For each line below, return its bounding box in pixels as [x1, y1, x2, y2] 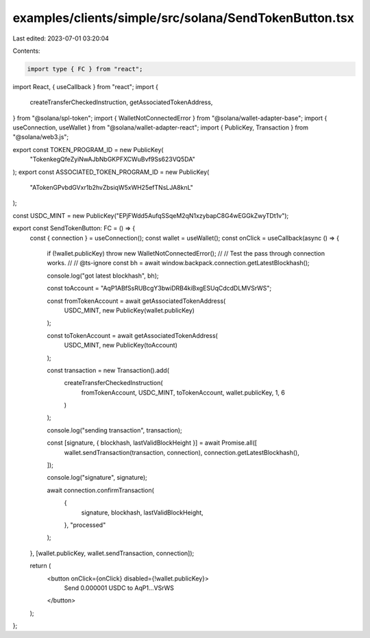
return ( [29, 562, 51, 570]
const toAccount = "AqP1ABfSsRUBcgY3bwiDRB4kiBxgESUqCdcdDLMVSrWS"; [47, 284, 272, 293]
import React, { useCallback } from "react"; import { [12, 82, 159, 90]
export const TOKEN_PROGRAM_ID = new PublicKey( [12, 145, 164, 154]
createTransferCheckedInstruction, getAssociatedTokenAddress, [29, 98, 213, 106]
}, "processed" [64, 521, 106, 529]
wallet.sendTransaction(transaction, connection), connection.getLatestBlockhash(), [64, 448, 299, 456]
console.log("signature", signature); [47, 474, 147, 482]
